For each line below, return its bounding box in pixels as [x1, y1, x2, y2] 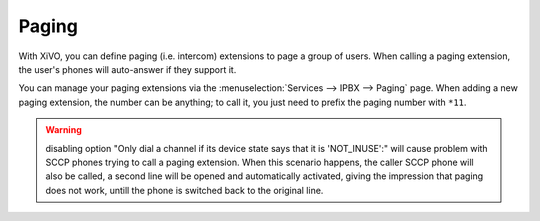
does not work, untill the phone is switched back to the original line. [45, 184, 324, 196]
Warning [45, 124, 82, 136]
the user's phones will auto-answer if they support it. [18, 63, 237, 75]
